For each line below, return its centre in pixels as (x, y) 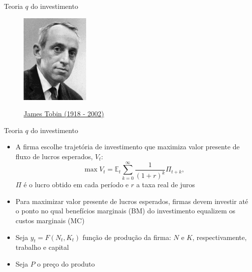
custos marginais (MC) (50, 221)
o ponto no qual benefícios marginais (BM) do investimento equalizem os (125, 211)
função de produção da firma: (127, 237)
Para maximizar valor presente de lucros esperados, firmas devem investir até (132, 201)
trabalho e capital (42, 247)
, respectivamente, (220, 237)
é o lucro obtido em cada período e (76, 185)
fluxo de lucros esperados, (54, 156)
